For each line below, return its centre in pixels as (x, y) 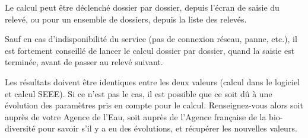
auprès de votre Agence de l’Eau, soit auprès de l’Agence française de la (136, 116)
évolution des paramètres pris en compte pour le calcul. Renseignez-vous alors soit (154, 105)
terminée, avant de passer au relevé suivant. (84, 62)
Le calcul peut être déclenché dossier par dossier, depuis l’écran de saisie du (142, 7)
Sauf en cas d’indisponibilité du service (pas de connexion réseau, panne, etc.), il (151, 39)
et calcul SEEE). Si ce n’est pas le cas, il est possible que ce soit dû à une (139, 93)
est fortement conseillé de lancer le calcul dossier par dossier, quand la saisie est (150, 50)
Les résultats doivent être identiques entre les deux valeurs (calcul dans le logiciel (153, 81)
